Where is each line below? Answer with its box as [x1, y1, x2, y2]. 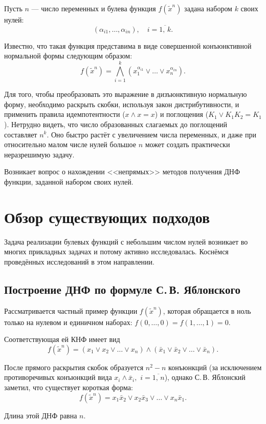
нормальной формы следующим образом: [4, 50, 132, 61]
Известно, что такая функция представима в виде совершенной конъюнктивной [4, 40, 252, 51]
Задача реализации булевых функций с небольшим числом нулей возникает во [4, 236, 248, 247]
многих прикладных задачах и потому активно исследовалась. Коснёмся [4, 246, 229, 257]
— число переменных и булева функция [31, 3, 156, 13]
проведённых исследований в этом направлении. [4, 256, 154, 267]
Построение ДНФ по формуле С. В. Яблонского [4, 281, 240, 297]
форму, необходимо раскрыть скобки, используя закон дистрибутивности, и [4, 98, 239, 109]
